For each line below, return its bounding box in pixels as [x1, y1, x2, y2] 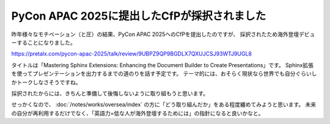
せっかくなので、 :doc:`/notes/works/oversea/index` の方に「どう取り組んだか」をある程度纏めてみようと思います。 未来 [11, 101, 317, 108]
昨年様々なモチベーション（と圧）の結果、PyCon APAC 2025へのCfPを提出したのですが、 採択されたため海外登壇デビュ [11, 31, 315, 38]
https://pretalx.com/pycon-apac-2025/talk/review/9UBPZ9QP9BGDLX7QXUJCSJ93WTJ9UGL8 [11, 50, 252, 57]
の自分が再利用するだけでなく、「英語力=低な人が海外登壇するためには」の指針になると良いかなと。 [11, 109, 264, 117]
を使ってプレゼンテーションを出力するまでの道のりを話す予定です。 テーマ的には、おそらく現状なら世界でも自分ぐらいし [11, 70, 317, 78]
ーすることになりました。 [11, 38, 76, 46]
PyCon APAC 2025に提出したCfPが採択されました [11, 9, 266, 23]
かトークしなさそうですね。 [11, 78, 81, 86]
